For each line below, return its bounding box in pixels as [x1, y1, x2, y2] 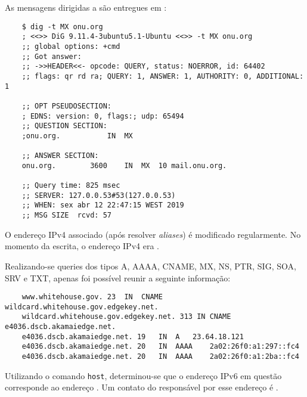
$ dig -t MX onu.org [21, 22, 103, 31]
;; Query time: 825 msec [21, 181, 120, 190]
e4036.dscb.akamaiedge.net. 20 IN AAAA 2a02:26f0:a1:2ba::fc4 [21, 352, 299, 361]
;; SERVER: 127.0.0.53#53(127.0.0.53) [21, 191, 176, 200]
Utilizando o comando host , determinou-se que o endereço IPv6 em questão [5, 369, 282, 382]
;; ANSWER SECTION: [21, 151, 99, 160]
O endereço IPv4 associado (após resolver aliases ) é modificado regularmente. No [5, 228, 301, 240]
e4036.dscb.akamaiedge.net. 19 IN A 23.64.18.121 [21, 332, 244, 341]
